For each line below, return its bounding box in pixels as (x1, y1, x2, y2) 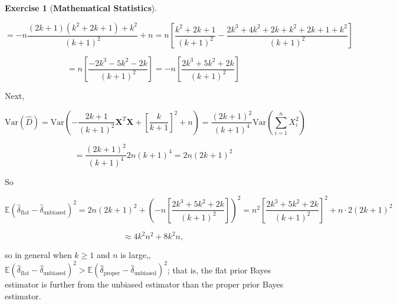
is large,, (120, 249, 151, 261)
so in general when (5, 249, 72, 261)
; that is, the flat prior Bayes (167, 263, 271, 276)
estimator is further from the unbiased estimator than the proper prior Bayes (5, 278, 284, 290)
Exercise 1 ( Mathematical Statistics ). (5, 2, 158, 14)
